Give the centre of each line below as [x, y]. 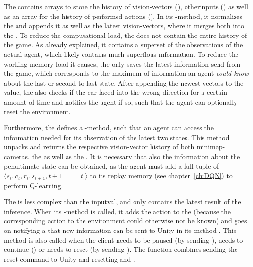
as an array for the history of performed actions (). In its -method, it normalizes [123, 16]
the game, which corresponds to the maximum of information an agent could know [126, 73]
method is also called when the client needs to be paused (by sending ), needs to [124, 240]
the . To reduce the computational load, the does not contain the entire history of [126, 35]
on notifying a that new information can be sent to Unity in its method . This [120, 230]
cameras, [17, 156]
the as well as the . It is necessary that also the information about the [136, 156]
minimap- [211, 147]
